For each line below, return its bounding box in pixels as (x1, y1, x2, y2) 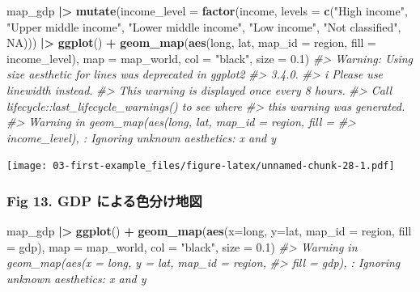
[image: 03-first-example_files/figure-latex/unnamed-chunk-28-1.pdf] (6, 160, 395, 172)
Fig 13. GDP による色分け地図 (6, 190, 202, 210)
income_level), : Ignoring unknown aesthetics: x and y (6, 129, 277, 146)
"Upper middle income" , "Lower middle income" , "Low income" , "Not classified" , (6, 18, 401, 35)
